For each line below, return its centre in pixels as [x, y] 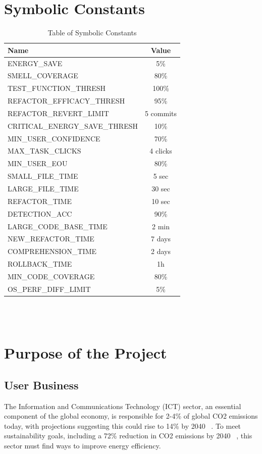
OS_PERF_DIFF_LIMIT [49, 289]
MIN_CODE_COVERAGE [51, 276]
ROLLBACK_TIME [40, 264]
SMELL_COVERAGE [43, 75]
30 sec [161, 188]
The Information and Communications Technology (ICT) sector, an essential [123, 406]
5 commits [161, 113]
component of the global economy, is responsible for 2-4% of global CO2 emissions [131, 416]
